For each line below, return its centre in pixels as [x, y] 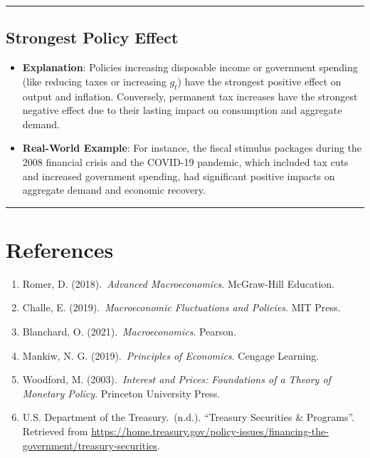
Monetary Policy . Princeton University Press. [121, 393]
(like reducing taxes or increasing [94, 81]
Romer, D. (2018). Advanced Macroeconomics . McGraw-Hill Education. [178, 283]
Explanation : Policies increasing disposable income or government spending [190, 67]
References [60, 249]
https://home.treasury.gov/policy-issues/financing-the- [210, 431]
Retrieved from [55, 431]
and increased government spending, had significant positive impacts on [179, 176]
